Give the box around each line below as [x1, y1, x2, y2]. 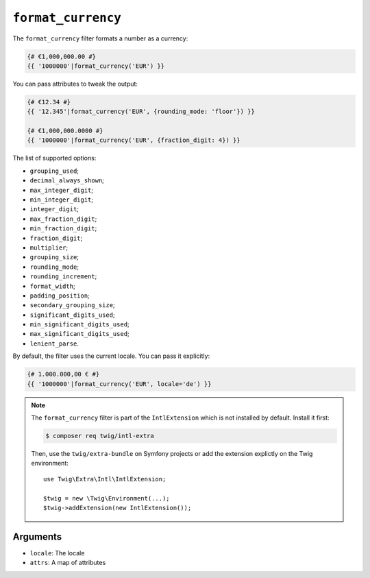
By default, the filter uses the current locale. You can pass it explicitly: [12, 352, 210, 360]
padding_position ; [29, 291, 90, 300]
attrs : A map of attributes [29, 559, 106, 567]
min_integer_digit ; [29, 195, 94, 204]
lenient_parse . [29, 339, 79, 348]
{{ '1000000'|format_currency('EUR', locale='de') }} [27, 380, 212, 387]
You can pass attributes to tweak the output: [12, 80, 138, 88]
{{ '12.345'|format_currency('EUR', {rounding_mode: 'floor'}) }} [27, 108, 255, 116]
